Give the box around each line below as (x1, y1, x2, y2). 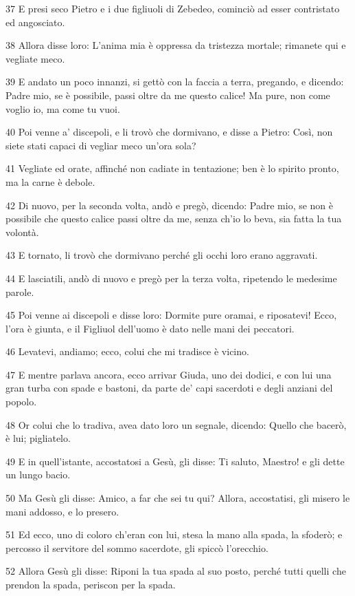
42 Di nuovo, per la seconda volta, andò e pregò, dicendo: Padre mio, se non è (5, 198, 334, 212)
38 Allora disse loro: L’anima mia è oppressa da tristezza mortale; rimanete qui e (5, 38, 346, 52)
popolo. (5, 394, 37, 409)
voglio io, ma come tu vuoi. (5, 101, 120, 116)
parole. (5, 284, 34, 299)
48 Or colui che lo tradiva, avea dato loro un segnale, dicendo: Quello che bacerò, (5, 417, 347, 432)
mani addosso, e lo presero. (5, 504, 119, 518)
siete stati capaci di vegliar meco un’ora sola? (5, 138, 196, 152)
